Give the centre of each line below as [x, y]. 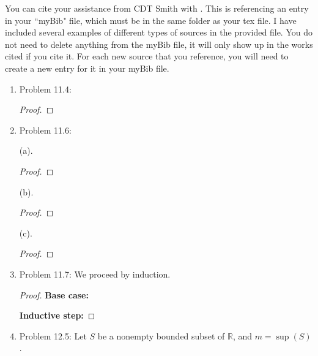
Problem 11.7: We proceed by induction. [95, 274]
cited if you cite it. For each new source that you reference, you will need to [147, 56]
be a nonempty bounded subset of [161, 335]
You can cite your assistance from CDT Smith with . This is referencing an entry [157, 8]
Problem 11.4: [45, 89]
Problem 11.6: [45, 130]
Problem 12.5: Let [53, 335]
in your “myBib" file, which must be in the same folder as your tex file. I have [151, 20]
